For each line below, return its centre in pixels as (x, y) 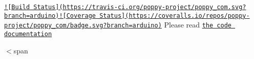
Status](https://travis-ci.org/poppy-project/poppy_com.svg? (140, 7)
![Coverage (77, 16)
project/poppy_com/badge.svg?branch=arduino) (83, 26)
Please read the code (198, 25)
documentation (28, 34)
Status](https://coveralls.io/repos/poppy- (175, 16)
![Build (17, 7)
